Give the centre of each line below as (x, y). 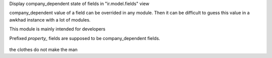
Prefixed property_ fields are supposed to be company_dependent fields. (85, 38)
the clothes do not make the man (44, 49)
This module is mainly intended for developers (57, 29)
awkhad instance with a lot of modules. (50, 19)
